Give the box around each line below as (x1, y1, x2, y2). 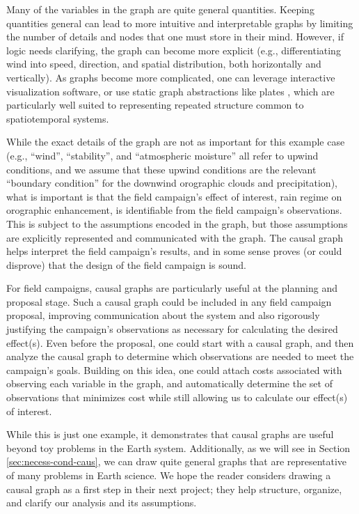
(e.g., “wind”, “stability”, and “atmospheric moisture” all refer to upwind (6, 148, 319, 162)
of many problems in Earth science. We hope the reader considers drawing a (6, 468, 331, 482)
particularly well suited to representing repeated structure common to (6, 98, 304, 112)
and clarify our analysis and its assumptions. (6, 495, 197, 510)
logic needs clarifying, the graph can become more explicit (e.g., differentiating (6, 42, 341, 57)
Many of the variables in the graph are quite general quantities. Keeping (6, 2, 314, 16)
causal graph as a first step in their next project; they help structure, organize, (6, 481, 342, 496)
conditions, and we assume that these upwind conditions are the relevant (6, 162, 317, 176)
